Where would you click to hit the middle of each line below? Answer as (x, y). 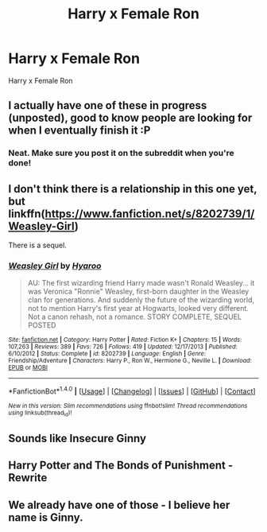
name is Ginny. (46, 517)
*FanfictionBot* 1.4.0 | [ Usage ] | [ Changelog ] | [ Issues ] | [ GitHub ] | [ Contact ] (132, 390)
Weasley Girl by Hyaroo (55, 266)
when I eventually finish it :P (79, 131)
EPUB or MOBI (28, 368)
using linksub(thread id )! (40, 414)
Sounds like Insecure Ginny (77, 438)
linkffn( (27, 214)
